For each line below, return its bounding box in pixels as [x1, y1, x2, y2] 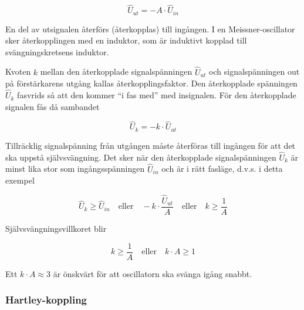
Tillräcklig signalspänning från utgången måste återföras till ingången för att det [5, 139, 296, 151]
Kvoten [5, 65, 31, 78]
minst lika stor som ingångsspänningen [5, 162, 145, 175]
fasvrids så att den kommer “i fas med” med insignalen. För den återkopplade [17, 89, 296, 101]
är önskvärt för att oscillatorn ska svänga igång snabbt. [53, 267, 252, 279]
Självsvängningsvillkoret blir [5, 222, 107, 235]
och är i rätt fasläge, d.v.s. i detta [161, 162, 283, 175]
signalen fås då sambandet [5, 100, 100, 112]
